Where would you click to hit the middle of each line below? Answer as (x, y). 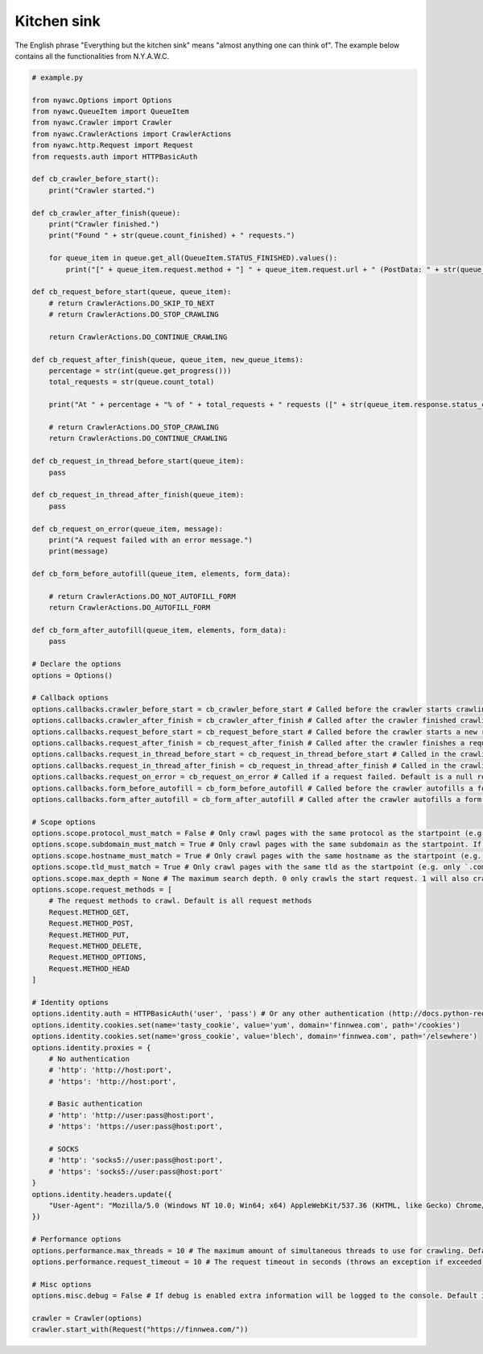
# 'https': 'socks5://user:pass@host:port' (136, 1171)
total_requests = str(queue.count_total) (132, 382)
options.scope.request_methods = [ (102, 890)
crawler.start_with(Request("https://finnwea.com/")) (140, 1329)
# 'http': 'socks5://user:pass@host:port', (136, 1160)
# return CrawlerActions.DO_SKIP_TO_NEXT (132, 303)
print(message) (78, 551)
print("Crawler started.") (102, 190)
